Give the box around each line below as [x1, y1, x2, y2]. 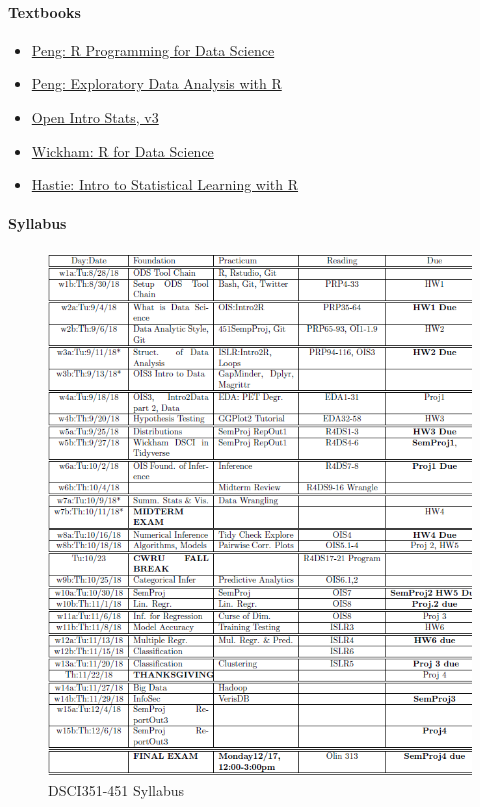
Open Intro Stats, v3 [31, 106, 159, 127]
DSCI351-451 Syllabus [48, 780, 185, 801]
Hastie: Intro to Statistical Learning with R [31, 174, 299, 195]
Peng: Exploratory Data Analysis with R [31, 73, 282, 94]
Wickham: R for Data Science [31, 140, 214, 161]
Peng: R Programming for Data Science [31, 39, 275, 60]
